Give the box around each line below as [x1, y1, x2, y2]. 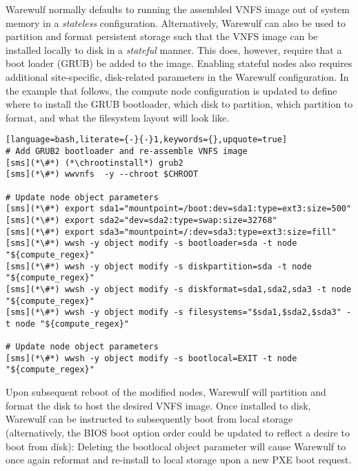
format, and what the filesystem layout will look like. [6, 110, 230, 124]
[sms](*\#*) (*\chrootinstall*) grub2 [6, 157, 183, 168]
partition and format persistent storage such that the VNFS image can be [6, 29, 318, 44]
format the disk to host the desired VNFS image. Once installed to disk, [6, 398, 311, 412]
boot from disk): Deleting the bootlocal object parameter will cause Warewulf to [6, 439, 346, 453]
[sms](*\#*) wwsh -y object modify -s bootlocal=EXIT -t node [6, 353, 297, 363]
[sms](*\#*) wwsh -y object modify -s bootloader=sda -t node [6, 238, 297, 249]
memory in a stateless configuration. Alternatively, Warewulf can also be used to [6, 15, 346, 30]
